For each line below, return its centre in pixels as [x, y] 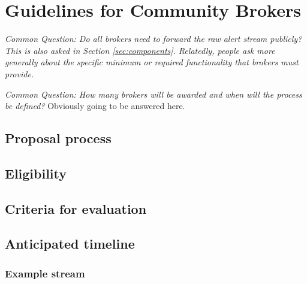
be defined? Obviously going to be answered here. [95, 106]
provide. [19, 73]
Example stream [45, 273]
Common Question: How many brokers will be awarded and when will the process [153, 94]
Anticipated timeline [70, 244]
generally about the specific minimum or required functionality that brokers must [152, 62]
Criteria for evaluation [76, 208]
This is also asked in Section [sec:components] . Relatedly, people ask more [140, 50]
